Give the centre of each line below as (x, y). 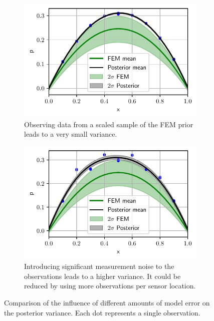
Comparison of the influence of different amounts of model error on (107, 303)
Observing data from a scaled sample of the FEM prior (109, 124)
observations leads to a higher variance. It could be (102, 276)
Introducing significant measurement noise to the (99, 266)
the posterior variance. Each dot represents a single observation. (102, 312)
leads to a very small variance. (71, 134)
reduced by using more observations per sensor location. (110, 286)
